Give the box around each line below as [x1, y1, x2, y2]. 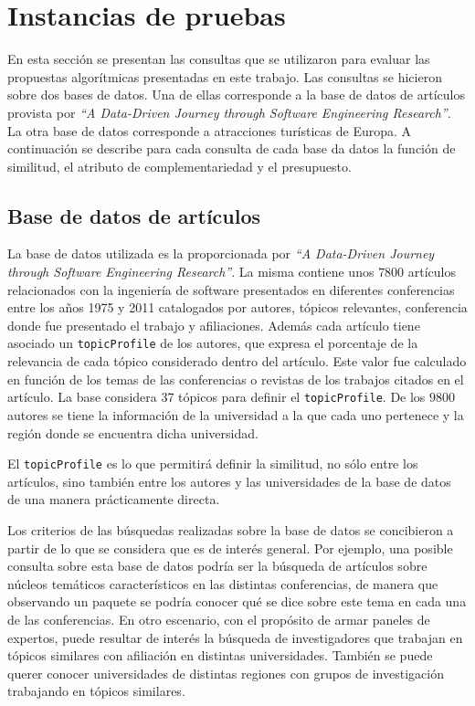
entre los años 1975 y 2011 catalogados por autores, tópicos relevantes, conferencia [7, 298, 468, 317]
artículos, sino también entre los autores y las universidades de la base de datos [7, 471, 451, 490]
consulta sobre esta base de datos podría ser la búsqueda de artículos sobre [7, 556, 427, 575]
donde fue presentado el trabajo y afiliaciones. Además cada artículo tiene [7, 315, 420, 334]
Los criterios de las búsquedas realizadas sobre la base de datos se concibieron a [7, 520, 454, 539]
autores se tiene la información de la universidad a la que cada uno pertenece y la [7, 405, 464, 424]
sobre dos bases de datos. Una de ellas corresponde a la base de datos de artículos [7, 85, 465, 104]
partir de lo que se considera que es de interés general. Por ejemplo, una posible [7, 538, 453, 557]
